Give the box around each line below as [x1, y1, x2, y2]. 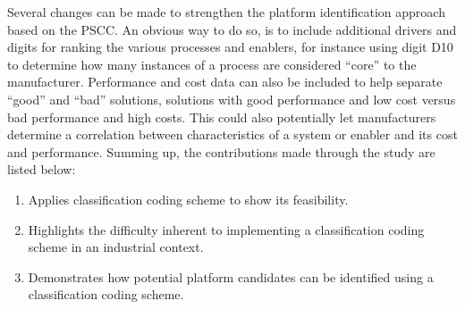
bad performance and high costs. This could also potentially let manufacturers [7, 107, 436, 126]
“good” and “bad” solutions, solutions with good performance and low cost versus [7, 89, 456, 108]
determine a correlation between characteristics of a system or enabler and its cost [7, 125, 458, 144]
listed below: [7, 160, 76, 179]
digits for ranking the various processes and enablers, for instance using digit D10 [7, 38, 453, 56]
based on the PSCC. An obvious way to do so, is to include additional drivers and [7, 20, 457, 38]
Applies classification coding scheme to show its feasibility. [28, 189, 349, 208]
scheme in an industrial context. [28, 238, 204, 256]
